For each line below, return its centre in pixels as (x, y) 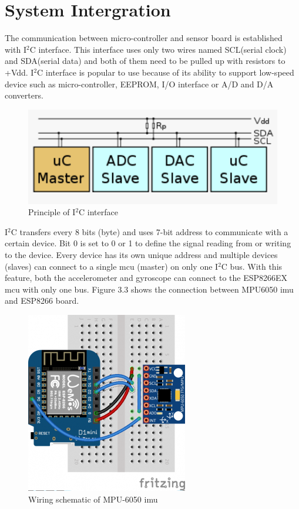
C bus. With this (252, 266)
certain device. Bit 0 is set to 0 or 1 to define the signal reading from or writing (148, 243)
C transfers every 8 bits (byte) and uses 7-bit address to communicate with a (149, 231)
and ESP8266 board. (42, 301)
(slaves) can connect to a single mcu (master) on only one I (112, 266)
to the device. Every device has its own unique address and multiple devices (141, 255)
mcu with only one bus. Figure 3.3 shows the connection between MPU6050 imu (149, 289)
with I (16, 49)
